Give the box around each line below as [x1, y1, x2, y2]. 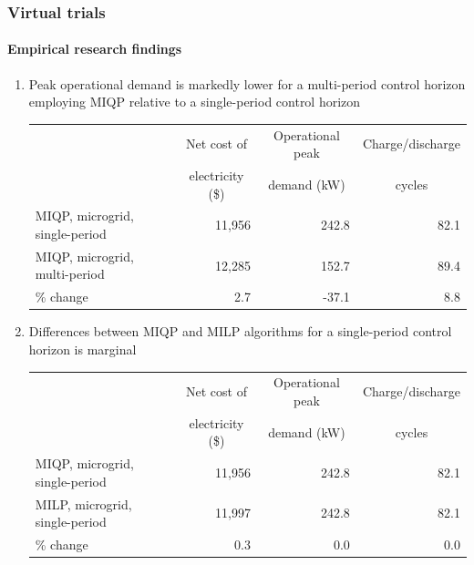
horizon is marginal [28, 340, 137, 359]
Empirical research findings [7, 39, 182, 58]
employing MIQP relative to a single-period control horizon [28, 92, 361, 111]
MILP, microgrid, [35, 494, 132, 513]
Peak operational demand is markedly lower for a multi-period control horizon [28, 74, 466, 93]
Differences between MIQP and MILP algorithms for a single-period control [28, 322, 452, 341]
